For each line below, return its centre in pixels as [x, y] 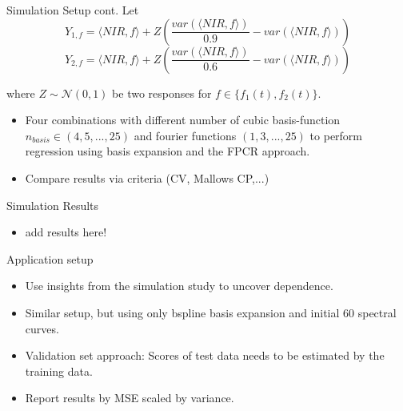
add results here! [66, 232]
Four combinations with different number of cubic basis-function [183, 120]
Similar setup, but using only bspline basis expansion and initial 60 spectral [211, 312]
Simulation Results [53, 205]
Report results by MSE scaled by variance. [130, 398]
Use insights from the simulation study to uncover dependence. [179, 286]
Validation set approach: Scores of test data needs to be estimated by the [205, 355]
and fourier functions [185, 135]
